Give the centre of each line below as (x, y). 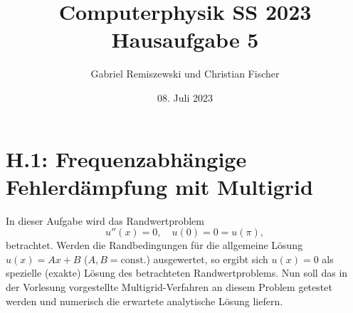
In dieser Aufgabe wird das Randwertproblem (105, 220)
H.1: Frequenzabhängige (126, 158)
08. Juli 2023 (185, 97)
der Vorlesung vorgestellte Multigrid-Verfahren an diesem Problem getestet (169, 287)
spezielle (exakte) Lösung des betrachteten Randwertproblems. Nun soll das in (177, 273)
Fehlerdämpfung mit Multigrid (159, 186)
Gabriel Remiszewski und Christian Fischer (185, 74)
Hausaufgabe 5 (185, 39)
